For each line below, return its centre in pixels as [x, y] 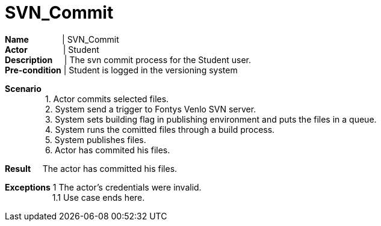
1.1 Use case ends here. [98, 197]
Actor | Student [52, 49]
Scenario [23, 88]
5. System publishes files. [95, 139]
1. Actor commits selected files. [107, 99]
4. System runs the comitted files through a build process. [160, 129]
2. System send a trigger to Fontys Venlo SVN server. [150, 109]
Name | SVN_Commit [62, 39]
